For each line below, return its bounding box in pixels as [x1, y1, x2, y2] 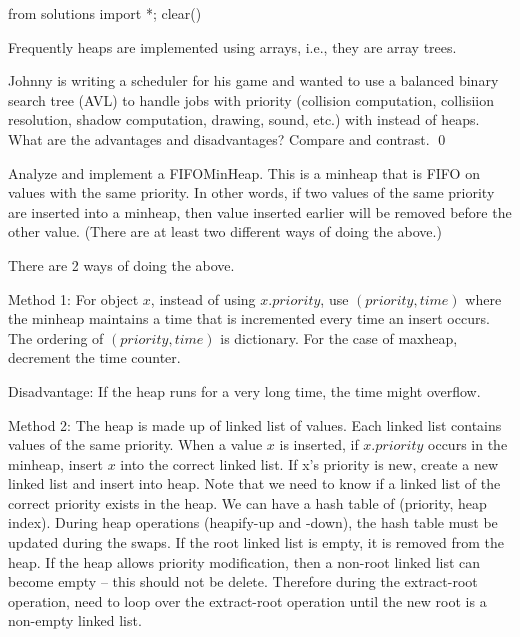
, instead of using [150, 288, 256, 309]
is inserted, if [279, 434, 359, 455]
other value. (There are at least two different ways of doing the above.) [8, 221, 442, 242]
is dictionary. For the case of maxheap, [220, 327, 458, 348]
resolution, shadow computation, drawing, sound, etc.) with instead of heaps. [8, 109, 480, 130]
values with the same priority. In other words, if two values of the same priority [8, 182, 495, 203]
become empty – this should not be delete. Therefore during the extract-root [8, 571, 478, 592]
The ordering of [8, 327, 104, 348]
